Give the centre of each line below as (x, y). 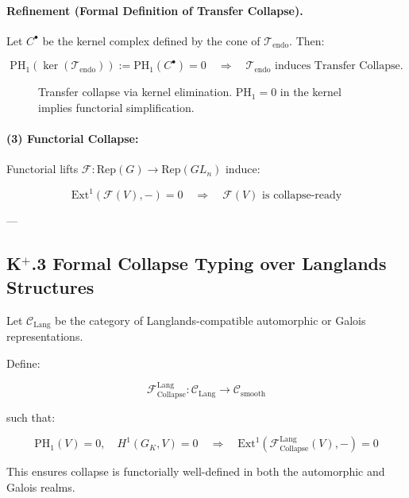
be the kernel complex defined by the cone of (151, 40)
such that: (31, 417)
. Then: (307, 40)
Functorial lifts (42, 169)
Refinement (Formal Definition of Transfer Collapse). (155, 10)
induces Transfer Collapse (337, 66)
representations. (45, 336)
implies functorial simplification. (116, 107)
